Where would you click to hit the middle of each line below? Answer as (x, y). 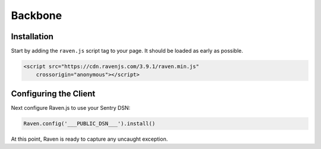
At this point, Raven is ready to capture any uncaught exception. (89, 139)
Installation (32, 37)
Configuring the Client (53, 93)
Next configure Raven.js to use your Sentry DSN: (71, 107)
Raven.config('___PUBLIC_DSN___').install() (89, 123)
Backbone (37, 15)
